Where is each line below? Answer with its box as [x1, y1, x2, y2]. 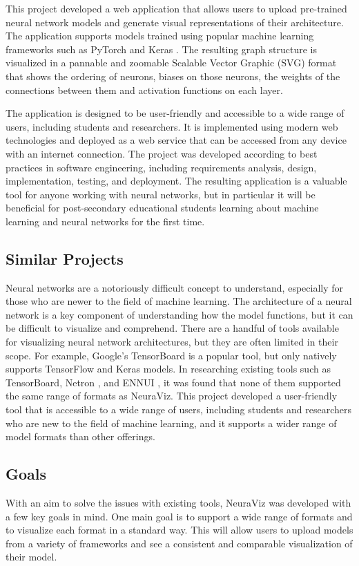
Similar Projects [6, 247, 124, 269]
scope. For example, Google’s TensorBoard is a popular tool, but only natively [6, 348, 337, 362]
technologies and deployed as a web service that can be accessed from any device [6, 133, 347, 147]
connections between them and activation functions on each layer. [6, 82, 283, 97]
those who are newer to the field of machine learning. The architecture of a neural [6, 294, 352, 308]
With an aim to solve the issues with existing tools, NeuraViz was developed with [6, 496, 351, 510]
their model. [6, 549, 57, 564]
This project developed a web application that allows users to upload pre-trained [6, 1, 347, 15]
